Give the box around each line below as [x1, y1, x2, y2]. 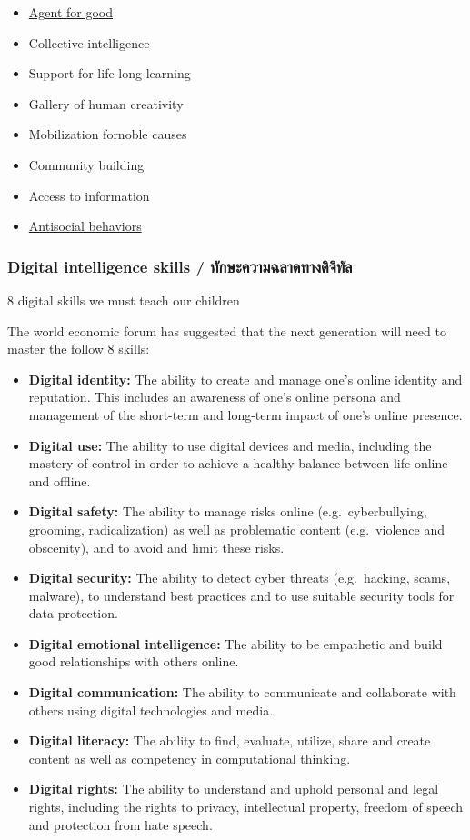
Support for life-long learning [28, 64, 191, 83]
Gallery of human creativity [28, 94, 184, 113]
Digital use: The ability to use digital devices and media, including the [28, 435, 432, 455]
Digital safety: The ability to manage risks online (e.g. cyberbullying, [28, 502, 427, 521]
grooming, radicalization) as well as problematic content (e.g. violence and [28, 519, 445, 538]
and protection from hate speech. [28, 815, 213, 834]
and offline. [28, 471, 91, 490]
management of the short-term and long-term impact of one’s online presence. [28, 405, 463, 424]
